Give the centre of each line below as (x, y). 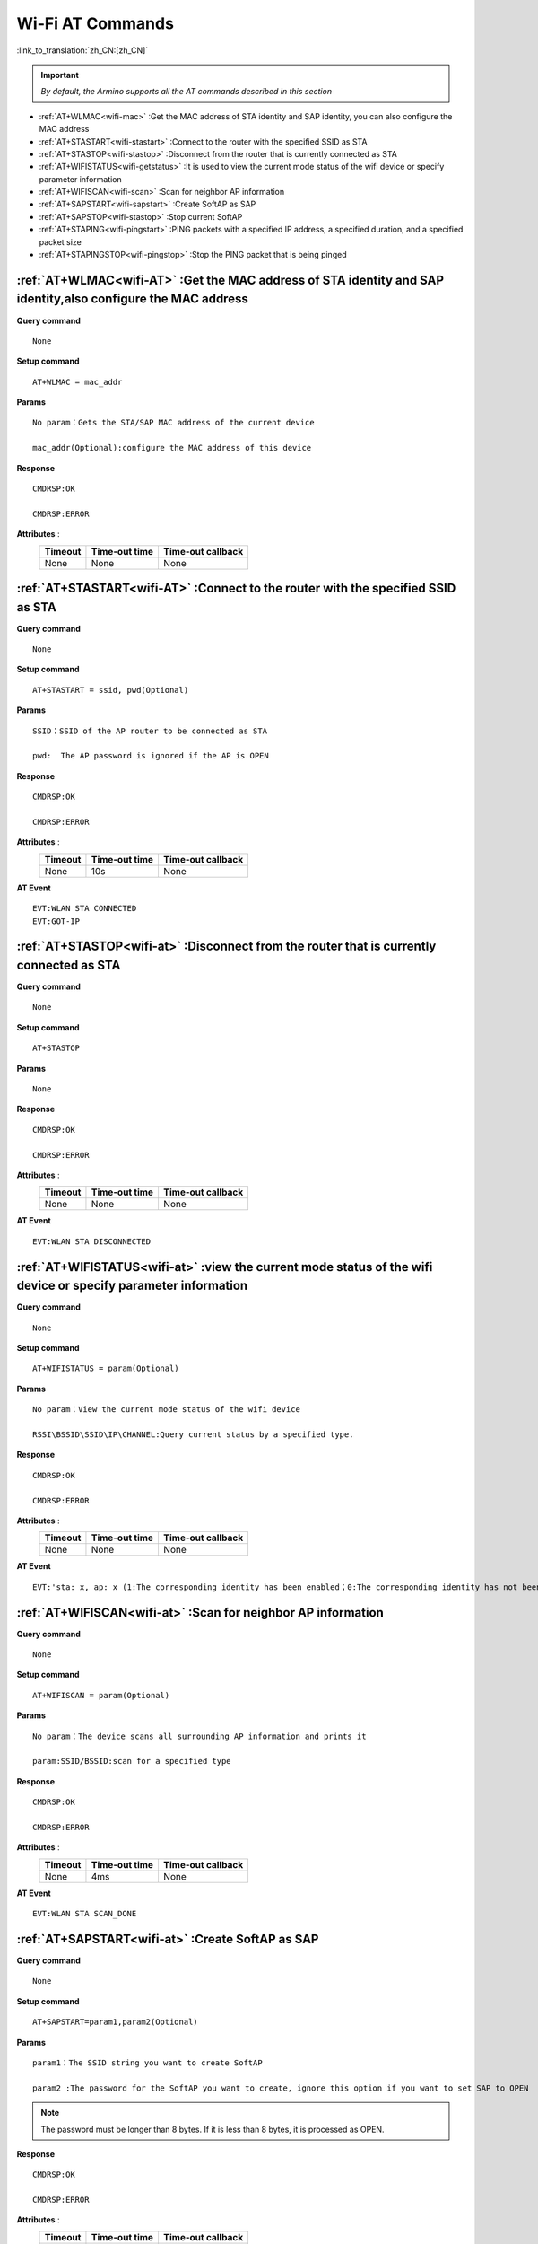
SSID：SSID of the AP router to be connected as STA (150, 731)
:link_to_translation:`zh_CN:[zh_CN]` (82, 50)
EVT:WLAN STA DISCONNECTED (92, 1241)
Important (60, 75)
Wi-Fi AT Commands (95, 23)
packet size (61, 241)
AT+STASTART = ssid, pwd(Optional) (111, 690)
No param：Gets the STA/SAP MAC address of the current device (174, 423)
